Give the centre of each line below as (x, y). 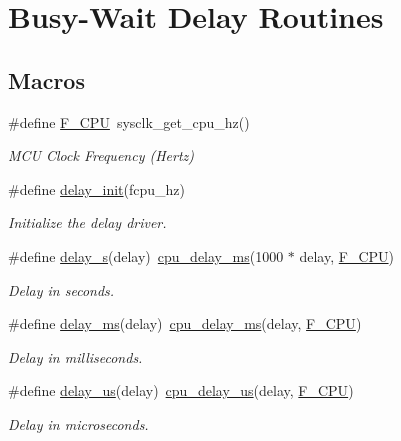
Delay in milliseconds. (75, 356)
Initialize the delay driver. (87, 222)
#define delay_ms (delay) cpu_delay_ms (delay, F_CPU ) (185, 323)
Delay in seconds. (61, 289)
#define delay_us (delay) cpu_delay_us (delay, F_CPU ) (181, 390)
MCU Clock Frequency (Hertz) (101, 155)
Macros (46, 79)
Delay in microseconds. (78, 423)
